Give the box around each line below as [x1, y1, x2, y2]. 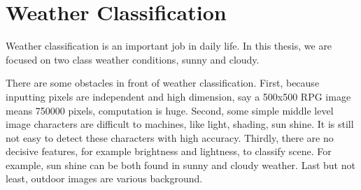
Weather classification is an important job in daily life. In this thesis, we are [6, 38, 332, 53]
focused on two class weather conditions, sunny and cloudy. [6, 52, 260, 66]
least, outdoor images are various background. [6, 171, 203, 186]
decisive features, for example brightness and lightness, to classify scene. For [6, 144, 332, 159]
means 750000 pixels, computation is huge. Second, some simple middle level [6, 103, 334, 117]
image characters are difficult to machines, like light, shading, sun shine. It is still [6, 117, 354, 131]
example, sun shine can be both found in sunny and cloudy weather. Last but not [6, 157, 355, 172]
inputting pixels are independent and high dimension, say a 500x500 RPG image [6, 89, 351, 103]
